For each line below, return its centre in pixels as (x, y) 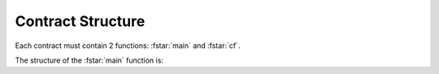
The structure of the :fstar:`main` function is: (89, 60)
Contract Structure (80, 21)
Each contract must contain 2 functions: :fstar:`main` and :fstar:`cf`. (128, 46)
